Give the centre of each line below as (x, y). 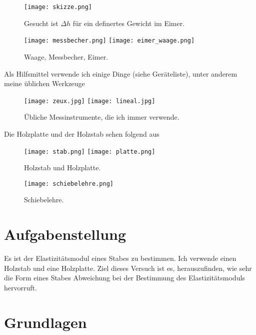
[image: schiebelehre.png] (69, 184)
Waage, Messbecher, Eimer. (66, 56)
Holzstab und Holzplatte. (62, 167)
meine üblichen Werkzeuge (44, 83)
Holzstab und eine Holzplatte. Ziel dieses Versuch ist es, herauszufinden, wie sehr (128, 268)
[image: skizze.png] (58, 7)
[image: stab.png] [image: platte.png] (90, 151)
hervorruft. (20, 287)
